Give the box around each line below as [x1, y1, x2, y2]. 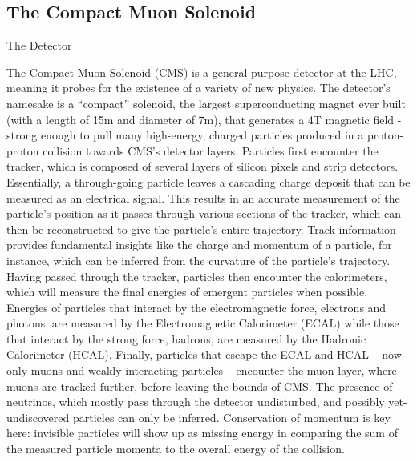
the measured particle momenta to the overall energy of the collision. [6, 440, 345, 457]
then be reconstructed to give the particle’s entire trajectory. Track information [6, 220, 396, 237]
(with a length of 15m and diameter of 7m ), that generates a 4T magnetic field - [6, 110, 402, 127]
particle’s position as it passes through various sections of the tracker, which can [6, 205, 402, 222]
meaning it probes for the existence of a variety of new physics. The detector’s [6, 79, 391, 96]
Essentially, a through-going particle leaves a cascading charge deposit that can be [6, 173, 411, 190]
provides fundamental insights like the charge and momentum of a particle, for [6, 236, 392, 253]
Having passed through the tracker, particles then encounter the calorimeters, [6, 267, 387, 284]
